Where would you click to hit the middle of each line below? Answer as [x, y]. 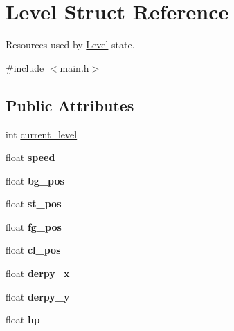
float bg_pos [35, 180]
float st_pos [34, 204]
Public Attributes [70, 105]
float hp [23, 320]
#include [25, 67]
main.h [74, 67]
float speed [30, 157]
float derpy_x [38, 273]
